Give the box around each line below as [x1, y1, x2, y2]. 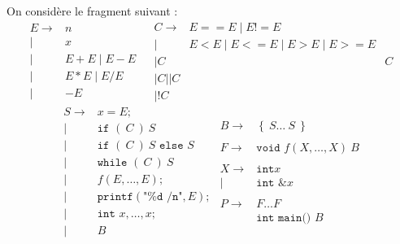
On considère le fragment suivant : [7, 2, 178, 19]
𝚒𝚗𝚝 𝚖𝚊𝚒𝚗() [256, 212, 311, 224]
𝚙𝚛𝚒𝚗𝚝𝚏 [97, 190, 133, 203]
